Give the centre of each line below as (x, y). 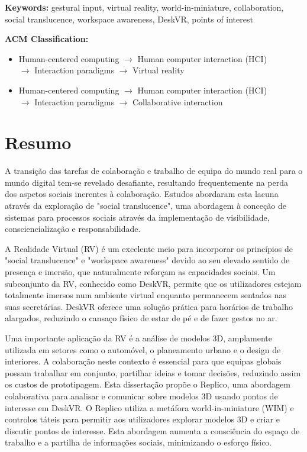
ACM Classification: (47, 39)
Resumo (38, 142)
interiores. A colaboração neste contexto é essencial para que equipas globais (143, 361)
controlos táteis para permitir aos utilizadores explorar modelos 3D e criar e (142, 419)
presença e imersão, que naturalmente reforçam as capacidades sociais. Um (140, 272)
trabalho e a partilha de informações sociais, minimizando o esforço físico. (138, 442)
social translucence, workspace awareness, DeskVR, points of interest (129, 19)
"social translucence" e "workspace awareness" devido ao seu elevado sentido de (147, 260)
